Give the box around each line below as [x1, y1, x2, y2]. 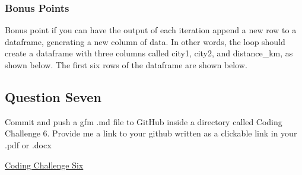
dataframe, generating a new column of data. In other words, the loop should [5, 35, 285, 47]
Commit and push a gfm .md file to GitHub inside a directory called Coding [5, 115, 282, 128]
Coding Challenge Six [5, 158, 84, 171]
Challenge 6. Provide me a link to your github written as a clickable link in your [5, 127, 297, 139]
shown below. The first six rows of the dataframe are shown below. [5, 59, 247, 71]
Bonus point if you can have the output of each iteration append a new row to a [5, 24, 297, 36]
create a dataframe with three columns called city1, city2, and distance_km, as [5, 47, 293, 59]
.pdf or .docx [5, 138, 52, 151]
